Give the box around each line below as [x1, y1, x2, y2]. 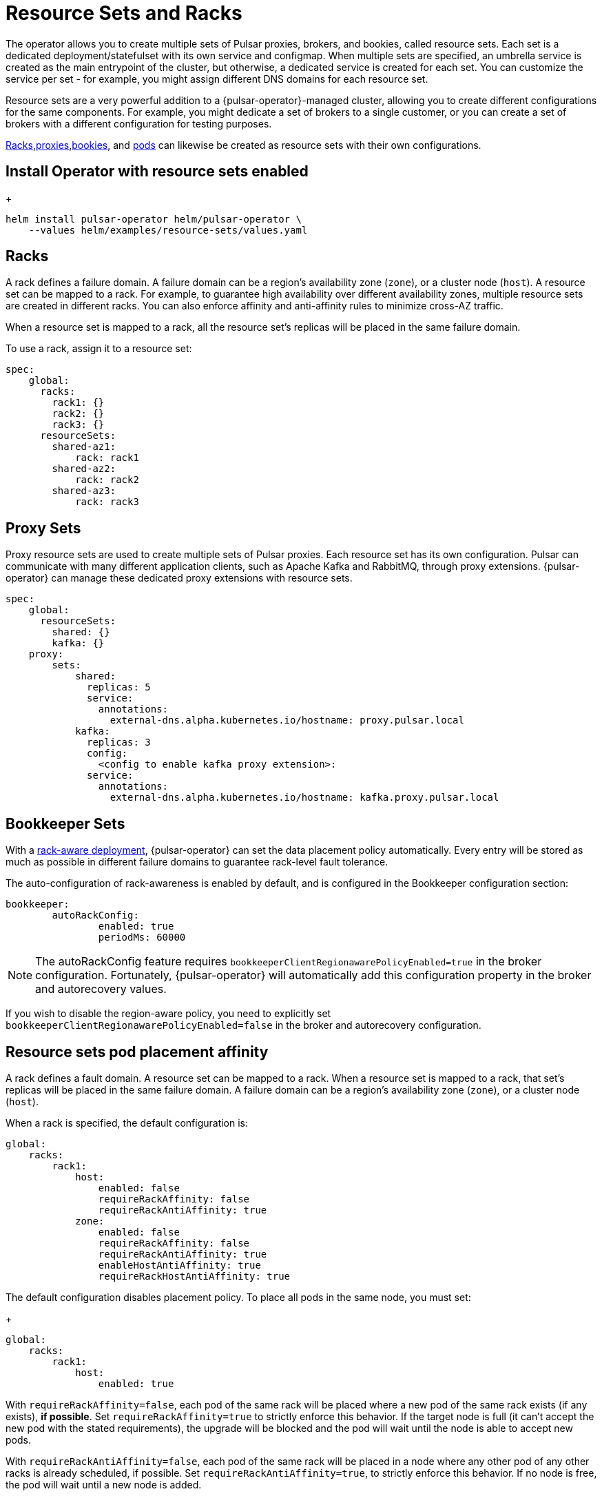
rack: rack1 [75, 452, 139, 464]
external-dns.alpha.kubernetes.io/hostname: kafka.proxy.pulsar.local [110, 792, 499, 803]
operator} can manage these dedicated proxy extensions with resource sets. [6, 572, 353, 584]
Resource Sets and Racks [6, 1, 242, 25]
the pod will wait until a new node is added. [6, 1478, 202, 1490]
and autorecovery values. [35, 982, 167, 996]
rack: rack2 [75, 474, 139, 486]
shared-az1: [52, 441, 116, 453]
